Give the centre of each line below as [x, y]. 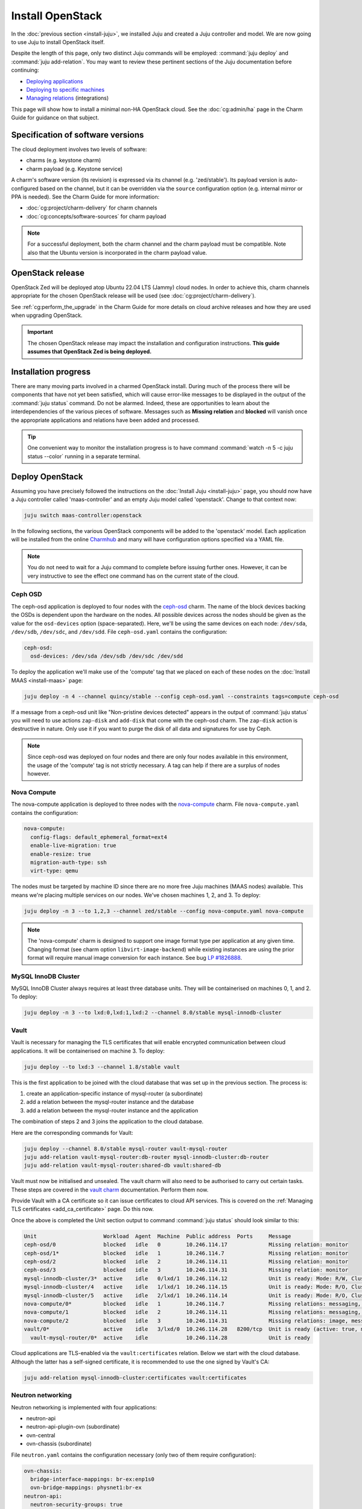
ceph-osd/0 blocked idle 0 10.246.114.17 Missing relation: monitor [186, 1245]
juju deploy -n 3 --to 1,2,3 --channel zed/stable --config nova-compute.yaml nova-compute [164, 911]
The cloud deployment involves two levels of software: [79, 149]
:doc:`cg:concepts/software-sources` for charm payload [96, 216]
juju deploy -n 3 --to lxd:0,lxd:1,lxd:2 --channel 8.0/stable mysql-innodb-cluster [153, 1013]
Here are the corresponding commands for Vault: [72, 1132]
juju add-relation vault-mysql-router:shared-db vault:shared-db [122, 1166]
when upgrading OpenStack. [47, 315]
